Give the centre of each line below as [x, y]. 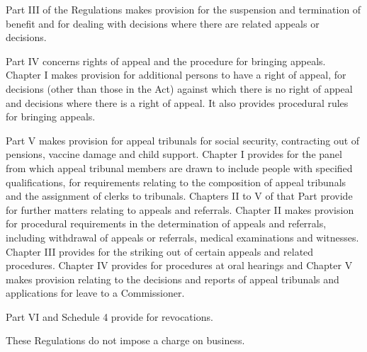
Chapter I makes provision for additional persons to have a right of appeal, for [176, 75]
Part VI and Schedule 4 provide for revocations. [109, 316]
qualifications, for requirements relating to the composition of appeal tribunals [176, 182]
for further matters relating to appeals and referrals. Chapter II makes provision [180, 209]
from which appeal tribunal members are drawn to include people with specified [179, 168]
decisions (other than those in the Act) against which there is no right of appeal [179, 88]
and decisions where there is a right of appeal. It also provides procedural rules [177, 102]
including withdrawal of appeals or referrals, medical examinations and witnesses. [182, 237]
